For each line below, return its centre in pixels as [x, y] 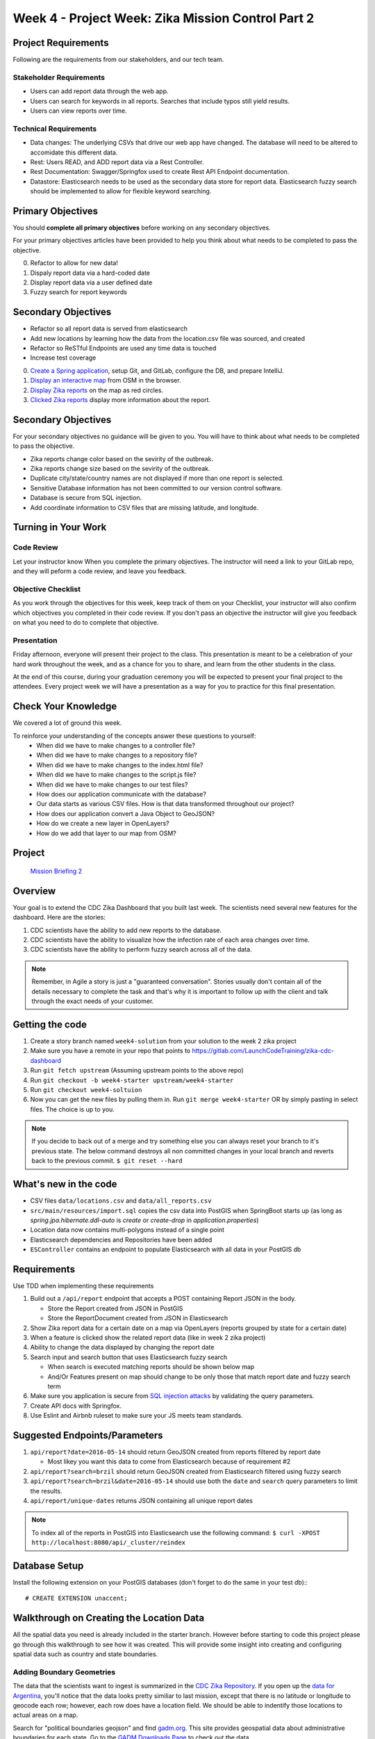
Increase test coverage [63, 358]
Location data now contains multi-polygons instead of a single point [127, 1230]
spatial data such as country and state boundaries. [85, 1654]
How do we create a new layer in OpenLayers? [103, 824]
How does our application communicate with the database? [121, 794]
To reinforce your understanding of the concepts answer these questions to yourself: [134, 736]
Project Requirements [61, 43]
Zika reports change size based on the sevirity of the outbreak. [120, 469]
